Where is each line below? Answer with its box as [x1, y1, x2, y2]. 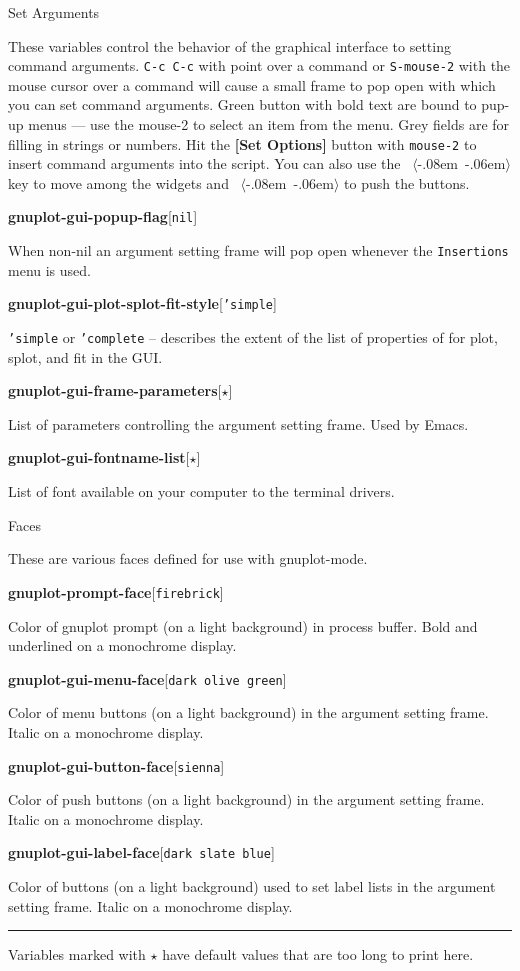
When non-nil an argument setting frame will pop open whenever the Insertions [8, 240, 509, 261]
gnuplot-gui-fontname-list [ [8, 447, 190, 468]
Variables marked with [8, 944, 146, 965]
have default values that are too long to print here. [162, 944, 474, 965]
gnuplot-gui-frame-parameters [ [8, 380, 222, 401]
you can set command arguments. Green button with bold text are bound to [8, 94, 477, 115]
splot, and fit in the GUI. [8, 346, 163, 367]
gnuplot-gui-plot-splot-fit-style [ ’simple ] [8, 293, 277, 314]
